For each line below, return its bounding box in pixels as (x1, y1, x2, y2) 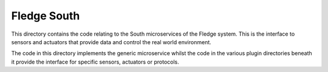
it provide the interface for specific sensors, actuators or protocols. (11, 58, 179, 65)
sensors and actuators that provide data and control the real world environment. (11, 38, 212, 45)
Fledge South (11, 9, 80, 22)
